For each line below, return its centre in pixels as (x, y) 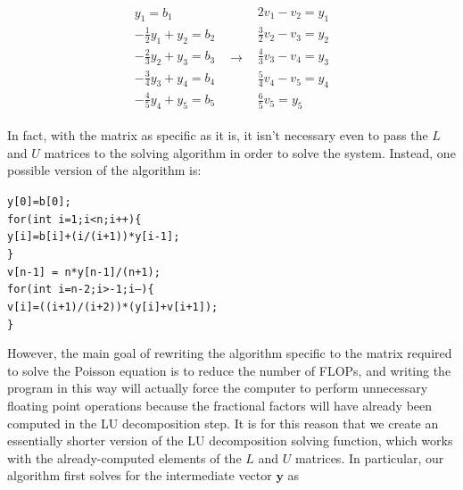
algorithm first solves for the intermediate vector (140, 475)
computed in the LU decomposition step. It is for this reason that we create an (223, 423)
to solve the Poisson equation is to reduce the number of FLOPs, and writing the (229, 370)
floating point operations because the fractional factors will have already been (220, 406)
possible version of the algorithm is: (104, 170)
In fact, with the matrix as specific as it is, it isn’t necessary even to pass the (218, 135)
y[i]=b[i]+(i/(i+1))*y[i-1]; (94, 237)
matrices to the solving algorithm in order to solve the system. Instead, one (250, 152)
